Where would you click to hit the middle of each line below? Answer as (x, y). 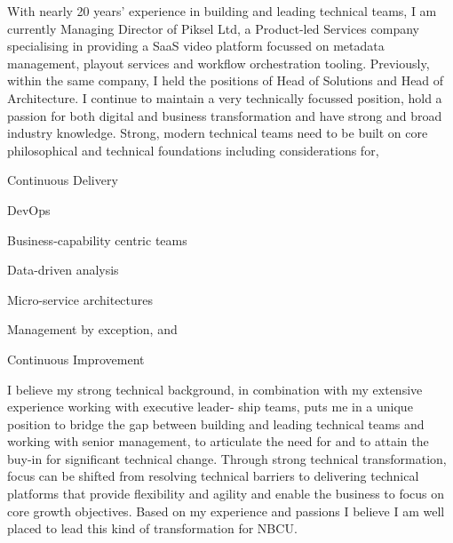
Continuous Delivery (63, 180)
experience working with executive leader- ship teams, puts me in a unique (210, 407)
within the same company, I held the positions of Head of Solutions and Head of (226, 80)
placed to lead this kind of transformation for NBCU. (152, 528)
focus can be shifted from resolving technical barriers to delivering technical (213, 476)
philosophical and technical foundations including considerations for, (193, 150)
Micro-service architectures (80, 299)
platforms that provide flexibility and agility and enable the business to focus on (226, 494)
